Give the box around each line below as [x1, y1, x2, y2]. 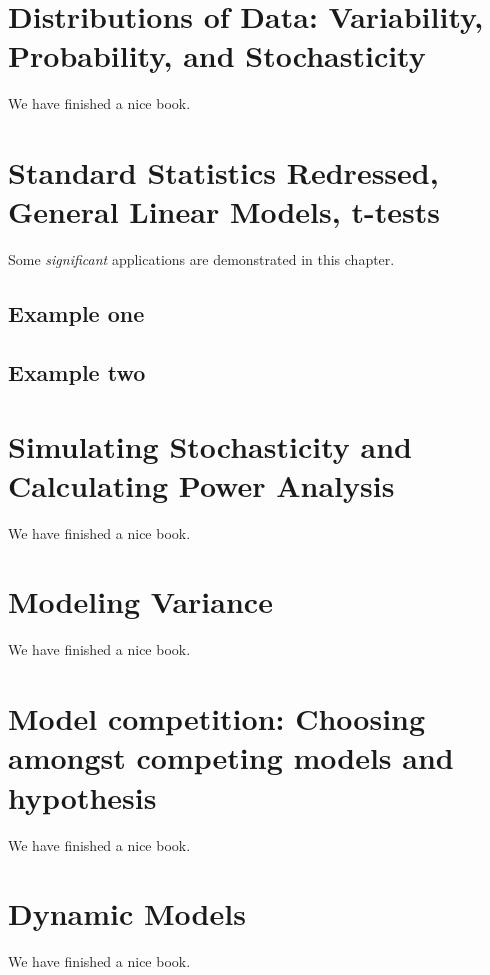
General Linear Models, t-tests [8, 191, 440, 232]
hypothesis [8, 776, 157, 817]
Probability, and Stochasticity [8, 35, 426, 76]
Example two [8, 356, 146, 387]
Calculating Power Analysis [8, 464, 395, 505]
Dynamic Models [8, 893, 246, 934]
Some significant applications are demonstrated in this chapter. [8, 249, 395, 270]
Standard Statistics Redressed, [8, 152, 439, 193]
